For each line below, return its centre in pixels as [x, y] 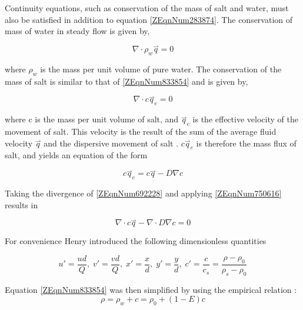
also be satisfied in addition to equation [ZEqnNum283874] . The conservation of [149, 19]
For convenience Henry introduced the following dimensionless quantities [136, 241]
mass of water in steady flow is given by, [77, 31]
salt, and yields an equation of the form [76, 155]
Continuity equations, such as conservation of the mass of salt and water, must [147, 8]
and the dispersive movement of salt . [111, 143]
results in [21, 204]
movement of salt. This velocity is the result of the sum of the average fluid [141, 131]
